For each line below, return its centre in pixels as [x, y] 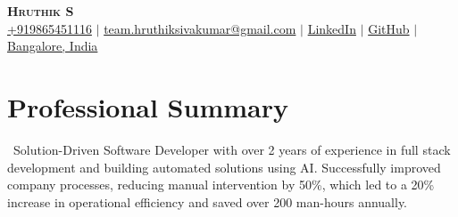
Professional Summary [148, 106]
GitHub [389, 28]
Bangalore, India [53, 46]
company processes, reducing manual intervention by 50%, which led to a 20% [221, 185]
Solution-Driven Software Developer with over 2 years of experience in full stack [232, 149]
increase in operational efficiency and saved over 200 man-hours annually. [207, 201]
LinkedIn [332, 28]
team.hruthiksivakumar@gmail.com [200, 28]
